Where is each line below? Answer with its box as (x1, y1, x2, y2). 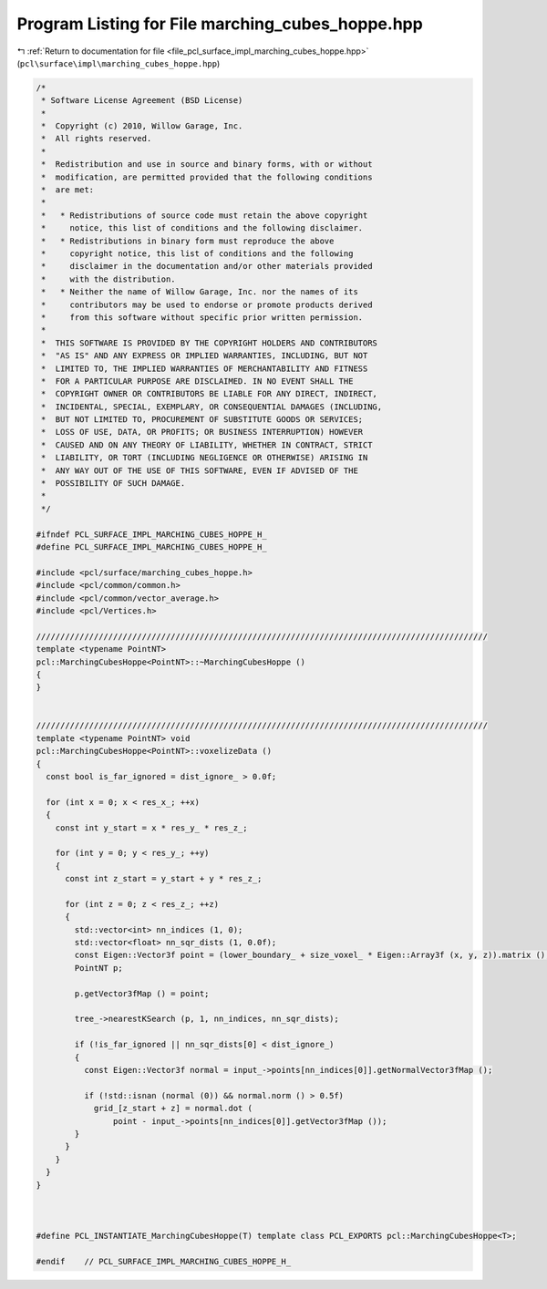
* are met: (41, 185, 95, 195)
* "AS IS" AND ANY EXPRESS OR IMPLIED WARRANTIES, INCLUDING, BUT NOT (41, 351, 368, 361)
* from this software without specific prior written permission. (41, 312, 364, 323)
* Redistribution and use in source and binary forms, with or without (41, 160, 373, 170)
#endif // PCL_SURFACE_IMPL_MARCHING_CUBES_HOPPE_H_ (36, 1256, 292, 1266)
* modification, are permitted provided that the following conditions (41, 171, 373, 182)
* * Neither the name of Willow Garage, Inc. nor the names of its (41, 287, 359, 297)
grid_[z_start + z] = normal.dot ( (93, 1103, 253, 1114)
